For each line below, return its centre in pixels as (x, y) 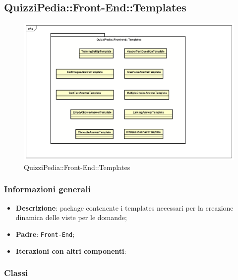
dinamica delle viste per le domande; (71, 217)
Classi (16, 273)
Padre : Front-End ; (45, 234)
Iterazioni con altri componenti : (71, 251)
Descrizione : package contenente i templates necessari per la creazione (124, 207)
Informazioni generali (47, 189)
